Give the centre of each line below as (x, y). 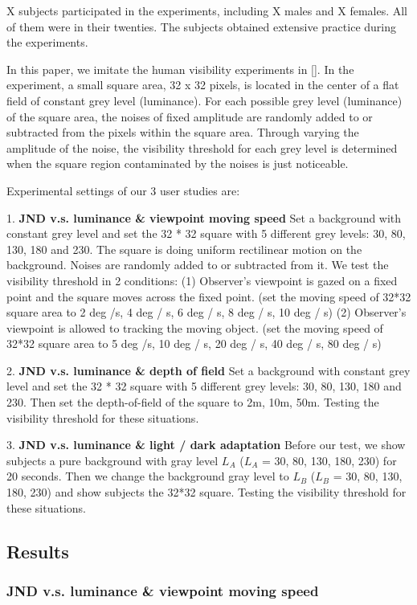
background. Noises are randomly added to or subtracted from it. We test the (198, 265)
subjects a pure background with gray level (112, 460)
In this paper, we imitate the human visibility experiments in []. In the (180, 69)
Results (38, 551)
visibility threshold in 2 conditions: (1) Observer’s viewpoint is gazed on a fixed (202, 280)
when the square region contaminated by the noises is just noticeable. (178, 164)
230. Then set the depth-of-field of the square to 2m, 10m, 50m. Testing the (193, 402)
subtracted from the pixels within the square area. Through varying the (183, 132)
